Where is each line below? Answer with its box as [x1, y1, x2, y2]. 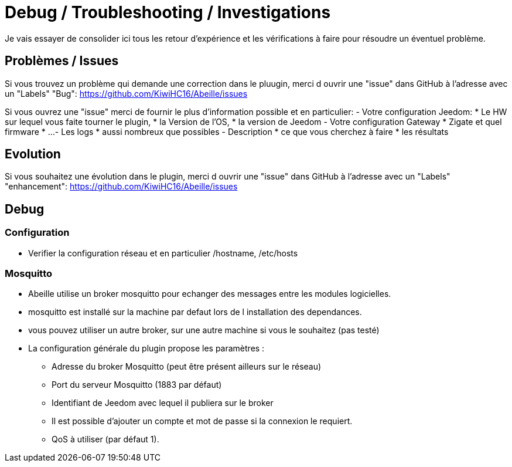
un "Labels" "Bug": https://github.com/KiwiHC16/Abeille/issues [5, 88, 248, 99]
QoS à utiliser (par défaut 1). [52, 434, 159, 445]
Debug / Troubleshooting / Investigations [5, 2, 331, 22]
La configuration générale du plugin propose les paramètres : [28, 343, 265, 354]
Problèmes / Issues [5, 53, 119, 69]
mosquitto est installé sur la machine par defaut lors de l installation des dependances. [28, 307, 362, 317]
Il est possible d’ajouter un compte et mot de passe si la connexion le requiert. [52, 416, 353, 427]
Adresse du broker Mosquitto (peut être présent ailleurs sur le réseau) [52, 361, 322, 372]
